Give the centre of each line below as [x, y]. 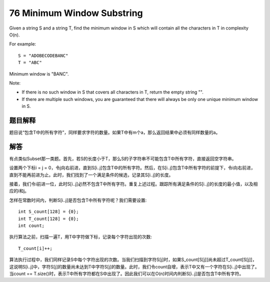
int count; [31, 226]
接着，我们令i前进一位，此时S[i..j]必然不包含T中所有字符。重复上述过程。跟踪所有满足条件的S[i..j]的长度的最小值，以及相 [133, 184]
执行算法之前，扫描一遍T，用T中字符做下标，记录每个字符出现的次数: [81, 237]
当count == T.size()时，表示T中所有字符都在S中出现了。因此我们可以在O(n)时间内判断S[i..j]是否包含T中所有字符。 [126, 273]
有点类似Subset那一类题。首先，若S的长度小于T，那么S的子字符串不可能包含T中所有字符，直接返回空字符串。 [123, 158]
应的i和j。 [19, 191]
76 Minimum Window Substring [76, 13]
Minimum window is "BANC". [39, 74]
